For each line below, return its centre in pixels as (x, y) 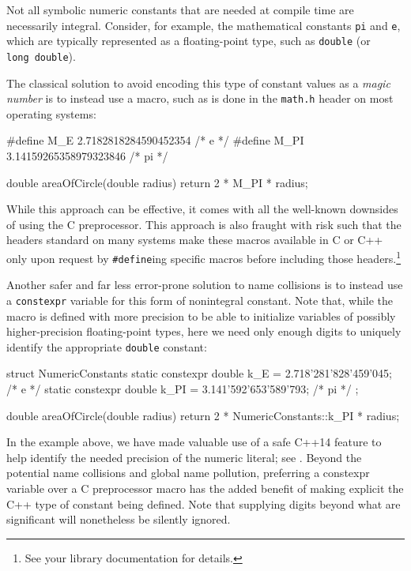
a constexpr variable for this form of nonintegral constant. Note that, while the (200, 300)
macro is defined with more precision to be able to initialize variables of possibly (201, 316)
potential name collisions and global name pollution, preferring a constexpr (188, 473)
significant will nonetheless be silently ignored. (119, 519)
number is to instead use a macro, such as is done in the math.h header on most (200, 98)
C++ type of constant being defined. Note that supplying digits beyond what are (204, 503)
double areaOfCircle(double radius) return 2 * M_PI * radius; (157, 182)
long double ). (41, 56)
